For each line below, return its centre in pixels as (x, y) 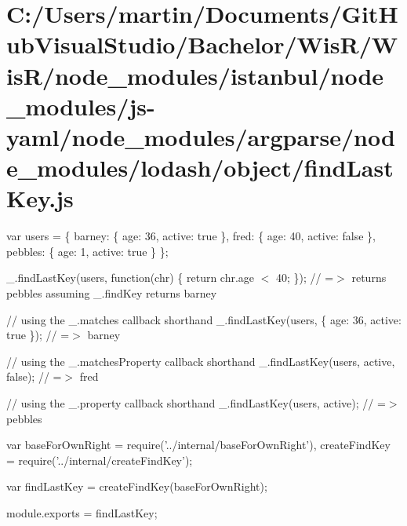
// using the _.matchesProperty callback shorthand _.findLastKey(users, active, (201, 361)
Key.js (40, 198)
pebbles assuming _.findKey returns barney (112, 293)
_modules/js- (81, 106)
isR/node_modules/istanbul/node (195, 75)
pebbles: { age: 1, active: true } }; (87, 251)
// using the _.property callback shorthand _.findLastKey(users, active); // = (196, 403)
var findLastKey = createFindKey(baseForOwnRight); (137, 486)
